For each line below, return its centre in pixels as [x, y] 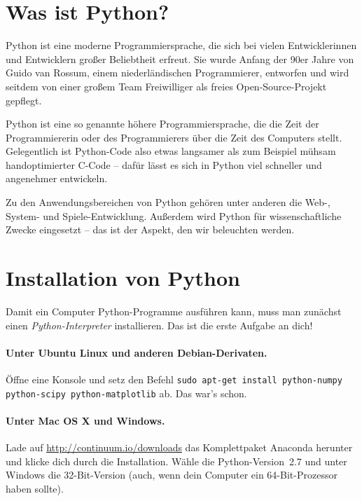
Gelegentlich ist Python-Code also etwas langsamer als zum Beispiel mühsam [171, 151]
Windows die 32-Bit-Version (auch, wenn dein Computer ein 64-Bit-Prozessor [172, 475]
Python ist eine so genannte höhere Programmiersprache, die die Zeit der [162, 124]
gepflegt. [24, 100]
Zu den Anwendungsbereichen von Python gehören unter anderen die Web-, [168, 202]
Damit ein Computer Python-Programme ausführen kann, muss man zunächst [174, 311]
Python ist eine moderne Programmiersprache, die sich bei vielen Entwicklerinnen [181, 45]
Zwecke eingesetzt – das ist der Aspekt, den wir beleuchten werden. [150, 229]
